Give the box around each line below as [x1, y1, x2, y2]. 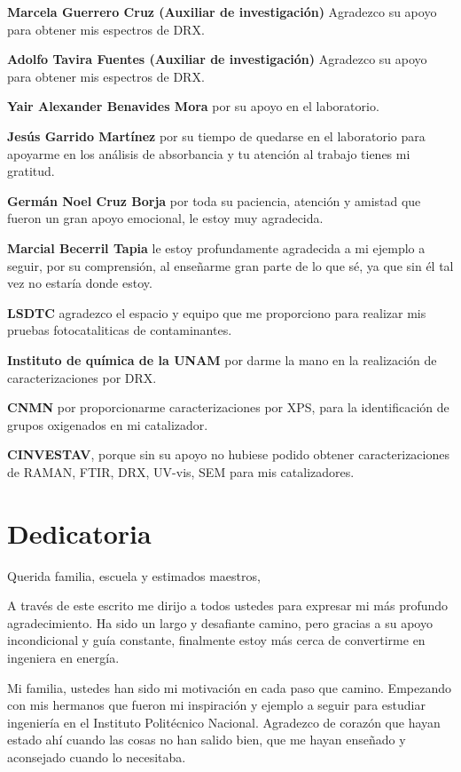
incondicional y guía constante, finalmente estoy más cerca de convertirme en [7, 631, 426, 649]
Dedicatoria [7, 514, 152, 551]
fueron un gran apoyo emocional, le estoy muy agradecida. [7, 209, 324, 227]
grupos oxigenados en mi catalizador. [7, 415, 208, 434]
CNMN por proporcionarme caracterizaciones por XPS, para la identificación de [7, 398, 449, 417]
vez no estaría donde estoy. [7, 274, 152, 292]
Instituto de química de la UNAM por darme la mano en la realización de [7, 350, 437, 369]
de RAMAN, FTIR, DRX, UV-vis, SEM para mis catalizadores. [7, 462, 355, 481]
